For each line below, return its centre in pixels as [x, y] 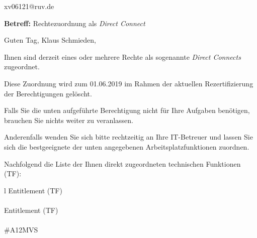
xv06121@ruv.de [29, 6]
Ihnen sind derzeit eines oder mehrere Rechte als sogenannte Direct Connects [122, 56]
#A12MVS [21, 230]
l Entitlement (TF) [33, 190]
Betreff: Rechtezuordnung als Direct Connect [75, 23]
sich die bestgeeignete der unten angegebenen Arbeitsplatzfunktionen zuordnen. [127, 146]
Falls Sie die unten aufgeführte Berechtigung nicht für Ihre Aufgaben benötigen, [127, 110]
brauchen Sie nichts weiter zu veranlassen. [69, 120]
